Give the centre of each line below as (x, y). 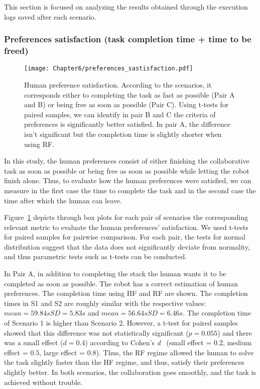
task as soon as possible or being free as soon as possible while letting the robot (127, 170)
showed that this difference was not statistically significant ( (96, 332)
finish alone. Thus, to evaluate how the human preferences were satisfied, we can (128, 180)
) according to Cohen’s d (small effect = (148, 342)
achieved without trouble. (43, 382)
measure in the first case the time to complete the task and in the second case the (130, 190)
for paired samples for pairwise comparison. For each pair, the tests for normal (125, 237)
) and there (235, 332)
